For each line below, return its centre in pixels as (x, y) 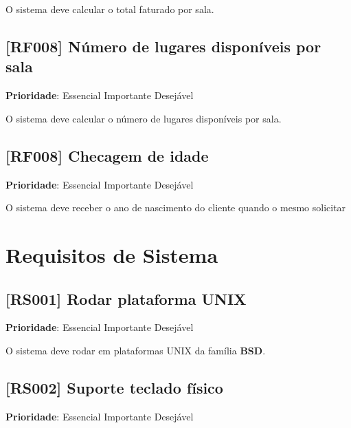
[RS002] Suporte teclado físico (114, 387)
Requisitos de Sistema (112, 254)
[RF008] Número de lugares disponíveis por (163, 46)
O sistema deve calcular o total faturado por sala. (110, 9)
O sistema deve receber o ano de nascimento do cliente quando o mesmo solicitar (176, 207)
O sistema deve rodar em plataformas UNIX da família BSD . (136, 350)
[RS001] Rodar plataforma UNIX (126, 298)
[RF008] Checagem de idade (107, 155)
